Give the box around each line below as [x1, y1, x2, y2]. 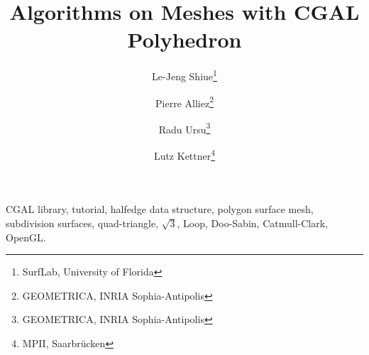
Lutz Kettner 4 [153, 146, 216, 163]
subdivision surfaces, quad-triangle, [6, 215, 159, 230]
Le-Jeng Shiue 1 [152, 67, 217, 83]
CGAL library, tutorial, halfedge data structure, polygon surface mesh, [6, 202, 314, 217]
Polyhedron [127, 25, 242, 54]
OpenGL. [6, 229, 46, 244]
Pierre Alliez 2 [155, 93, 214, 110]
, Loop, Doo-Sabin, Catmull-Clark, [177, 215, 328, 230]
